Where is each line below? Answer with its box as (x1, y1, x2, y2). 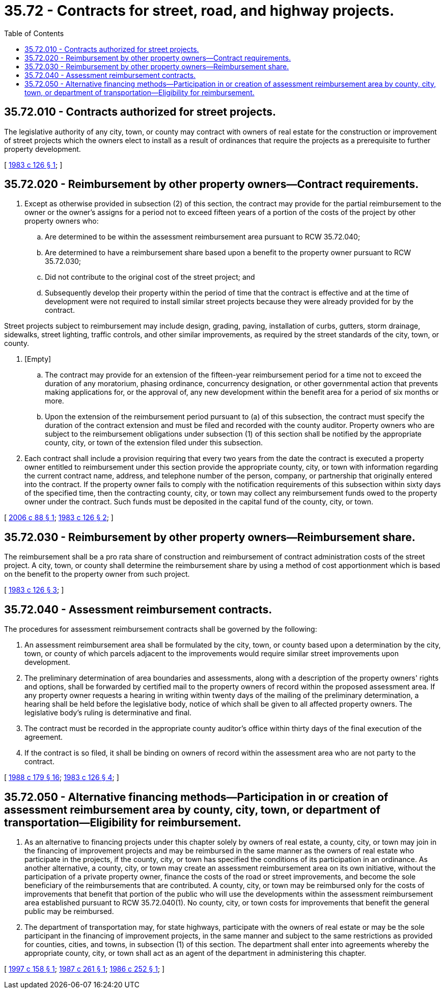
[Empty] (24, 355, 51, 364)
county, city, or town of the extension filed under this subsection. (45, 438, 263, 447)
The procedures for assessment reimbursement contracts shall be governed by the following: (4, 625, 317, 634)
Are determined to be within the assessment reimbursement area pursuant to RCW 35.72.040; (45, 232, 360, 241)
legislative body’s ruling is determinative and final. (24, 708, 192, 717)
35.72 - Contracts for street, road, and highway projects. (4, 2, 395, 19)
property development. (4, 144, 81, 153)
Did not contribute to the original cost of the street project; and (45, 273, 255, 282)
